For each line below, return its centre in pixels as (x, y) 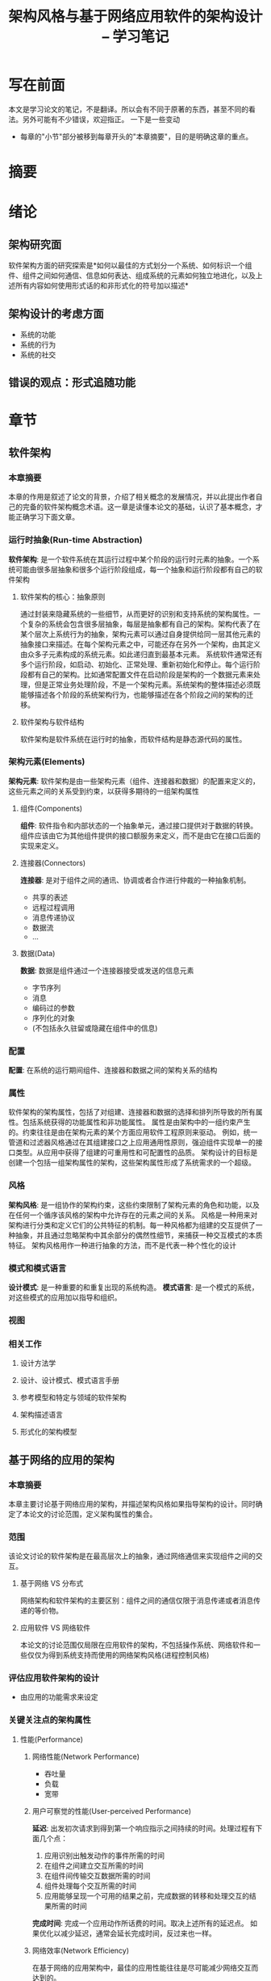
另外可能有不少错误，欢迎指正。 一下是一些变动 (101, 119)
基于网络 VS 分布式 (52, 1583)
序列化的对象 (53, 1018)
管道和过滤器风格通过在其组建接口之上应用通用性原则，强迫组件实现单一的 (132, 1142)
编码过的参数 (53, 1008)
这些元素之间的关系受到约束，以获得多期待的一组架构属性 (104, 791)
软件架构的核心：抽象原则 (63, 596)
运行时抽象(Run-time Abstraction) (75, 540)
